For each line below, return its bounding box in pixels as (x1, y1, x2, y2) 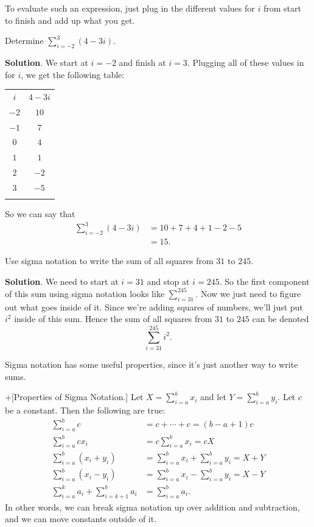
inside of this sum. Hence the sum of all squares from (14, 312, 212, 325)
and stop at (147, 274, 190, 287)
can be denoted (252, 312, 309, 325)
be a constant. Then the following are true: (5, 404, 166, 417)
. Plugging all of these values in (187, 56, 304, 68)
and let (200, 390, 226, 403)
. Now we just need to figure (195, 287, 301, 299)
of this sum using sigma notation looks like (5, 287, 165, 299)
